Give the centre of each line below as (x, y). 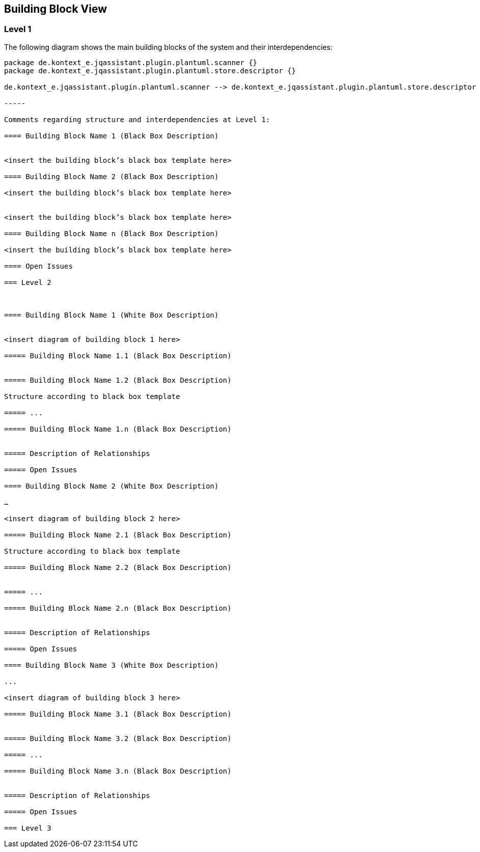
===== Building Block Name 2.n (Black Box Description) (118, 608)
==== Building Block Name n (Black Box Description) (111, 233)
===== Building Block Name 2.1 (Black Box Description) (118, 535)
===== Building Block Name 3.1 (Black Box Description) (118, 714)
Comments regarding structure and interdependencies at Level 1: (137, 119)
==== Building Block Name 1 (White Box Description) (111, 315)
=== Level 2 (28, 282)
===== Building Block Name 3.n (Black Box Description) (118, 771)
